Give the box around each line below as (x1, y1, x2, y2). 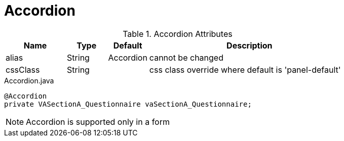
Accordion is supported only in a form (26, 116, 170, 127)
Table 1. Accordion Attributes (123, 28, 233, 39)
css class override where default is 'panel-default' (149, 64, 341, 75)
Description (226, 40, 273, 51)
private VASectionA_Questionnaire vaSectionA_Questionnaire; (4, 100, 252, 108)
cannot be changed (149, 52, 223, 63)
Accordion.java (4, 76, 54, 85)
